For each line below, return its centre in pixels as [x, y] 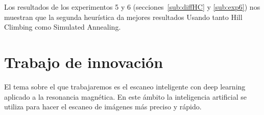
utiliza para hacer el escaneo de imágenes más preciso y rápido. [103, 107]
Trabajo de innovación [84, 62]
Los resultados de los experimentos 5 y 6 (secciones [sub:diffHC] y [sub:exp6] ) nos [132, 7]
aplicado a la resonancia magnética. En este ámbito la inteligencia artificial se [125, 96]
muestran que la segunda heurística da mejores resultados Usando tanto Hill [123, 17]
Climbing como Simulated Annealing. [63, 27]
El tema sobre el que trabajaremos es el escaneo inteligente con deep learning [125, 86]
